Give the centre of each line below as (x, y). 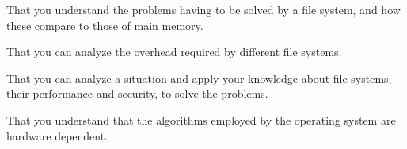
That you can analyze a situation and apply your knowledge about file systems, (199, 78)
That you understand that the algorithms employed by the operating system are (201, 119)
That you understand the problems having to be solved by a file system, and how (203, 9)
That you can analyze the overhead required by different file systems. (174, 52)
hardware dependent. (57, 135)
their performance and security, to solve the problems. (137, 93)
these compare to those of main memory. (105, 25)
